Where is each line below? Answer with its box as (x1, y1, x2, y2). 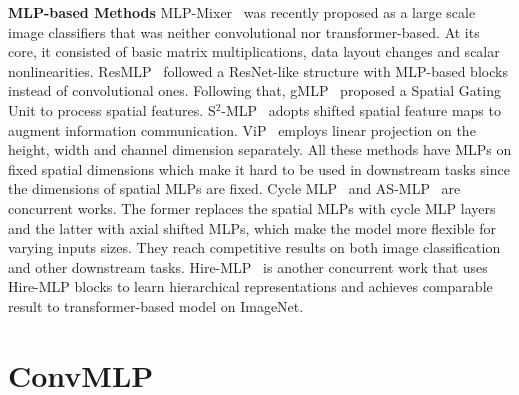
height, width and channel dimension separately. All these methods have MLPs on (8, 139, 512, 160)
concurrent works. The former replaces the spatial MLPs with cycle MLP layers (8, 197, 496, 218)
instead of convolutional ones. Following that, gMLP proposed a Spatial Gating (8, 80, 501, 101)
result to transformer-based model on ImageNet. (8, 295, 304, 316)
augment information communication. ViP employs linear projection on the (8, 119, 476, 140)
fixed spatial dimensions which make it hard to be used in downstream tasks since (8, 158, 510, 179)
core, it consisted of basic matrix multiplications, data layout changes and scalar (8, 41, 500, 62)
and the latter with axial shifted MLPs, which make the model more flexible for (8, 217, 496, 238)
